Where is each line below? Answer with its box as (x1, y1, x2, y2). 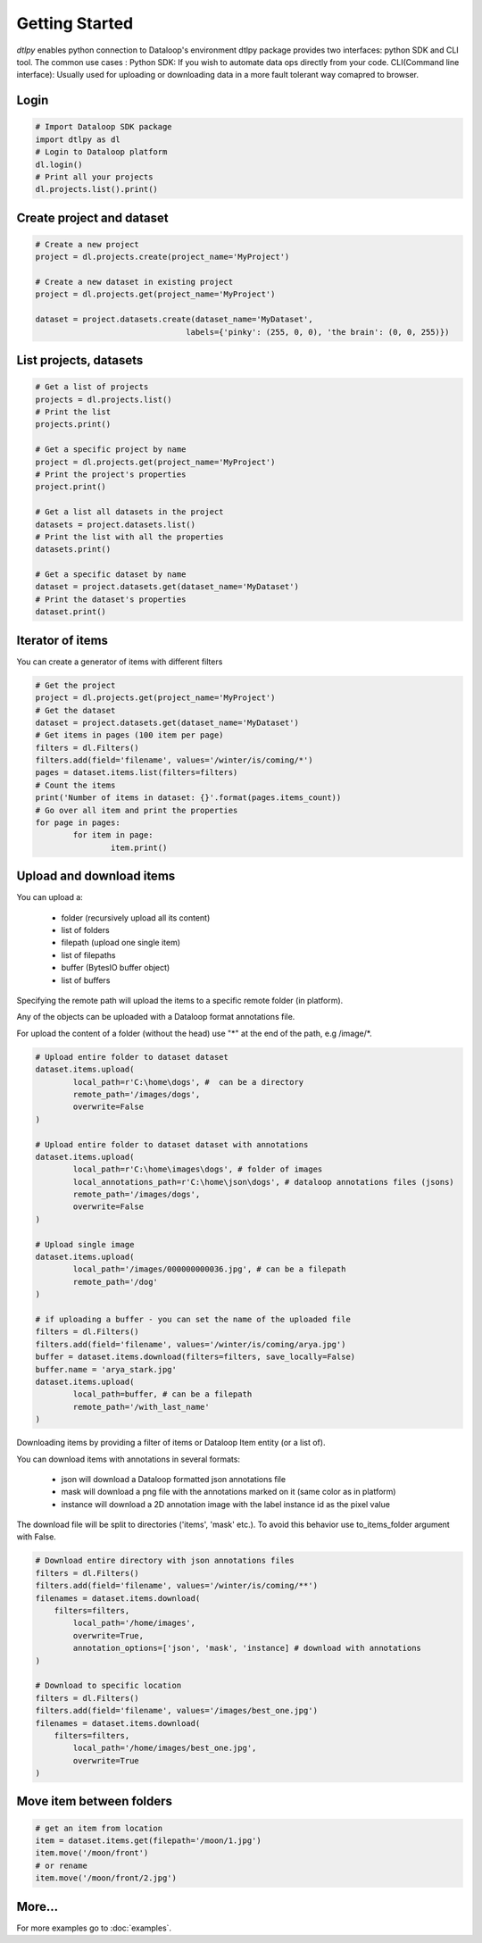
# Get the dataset (35, 705, 116, 715)
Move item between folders (16, 1794, 173, 1809)
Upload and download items (16, 869, 176, 884)
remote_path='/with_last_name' (72, 1402, 210, 1412)
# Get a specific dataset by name (35, 570, 187, 580)
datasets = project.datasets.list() (35, 519, 196, 530)
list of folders (61, 925, 111, 936)
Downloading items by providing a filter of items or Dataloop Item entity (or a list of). (16, 1438, 326, 1448)
